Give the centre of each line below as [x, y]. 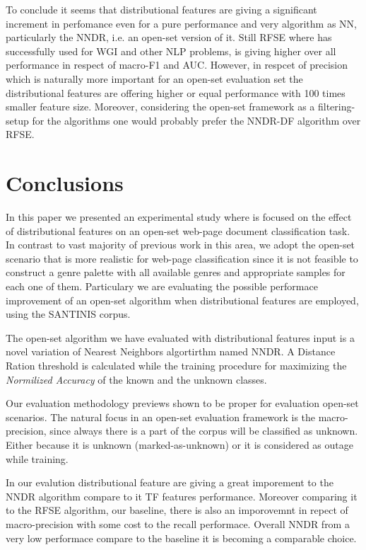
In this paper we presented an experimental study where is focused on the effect [179, 217]
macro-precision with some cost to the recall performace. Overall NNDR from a [178, 523]
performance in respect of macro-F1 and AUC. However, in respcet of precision [177, 65]
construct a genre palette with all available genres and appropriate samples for [176, 272]
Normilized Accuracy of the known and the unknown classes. [136, 379]
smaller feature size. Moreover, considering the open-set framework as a [160, 107]
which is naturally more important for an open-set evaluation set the [154, 78]
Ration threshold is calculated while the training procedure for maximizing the [176, 365]
